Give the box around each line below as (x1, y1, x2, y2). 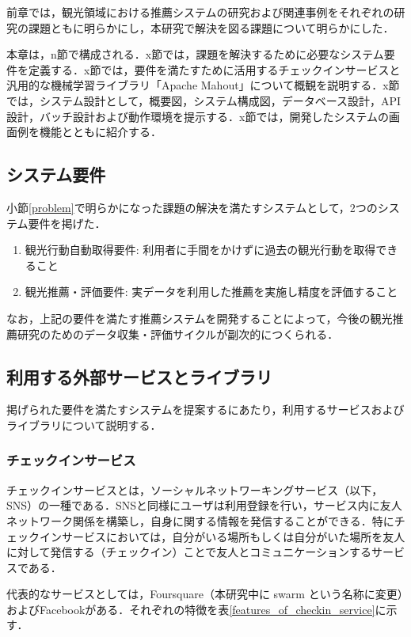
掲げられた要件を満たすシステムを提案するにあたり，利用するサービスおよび (6, 401, 405, 418)
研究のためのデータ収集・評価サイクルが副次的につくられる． (17, 325, 339, 342)
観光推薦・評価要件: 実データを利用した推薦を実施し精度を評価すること (25, 283, 398, 300)
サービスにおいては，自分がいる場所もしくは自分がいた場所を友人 (61, 528, 405, 544)
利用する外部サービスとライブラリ (6, 364, 272, 389)
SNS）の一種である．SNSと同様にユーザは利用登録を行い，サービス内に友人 (6, 497, 402, 514)
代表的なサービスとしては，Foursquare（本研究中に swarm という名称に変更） (6, 586, 403, 602)
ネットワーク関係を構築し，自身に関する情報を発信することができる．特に (6, 512, 394, 529)
